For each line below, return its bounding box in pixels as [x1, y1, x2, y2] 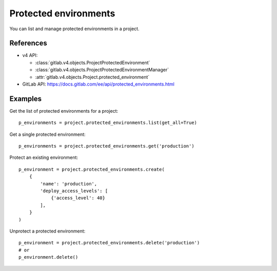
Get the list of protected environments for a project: [9, 108, 118, 114]
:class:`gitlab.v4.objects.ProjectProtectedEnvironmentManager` [35, 67, 169, 73]
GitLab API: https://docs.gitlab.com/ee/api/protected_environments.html [22, 81, 174, 87]
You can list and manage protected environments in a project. [9, 26, 140, 32]
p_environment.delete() [18, 254, 78, 260]
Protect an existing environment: [9, 154, 78, 161]
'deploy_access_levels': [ [40, 188, 108, 194]
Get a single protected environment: [9, 131, 86, 137]
